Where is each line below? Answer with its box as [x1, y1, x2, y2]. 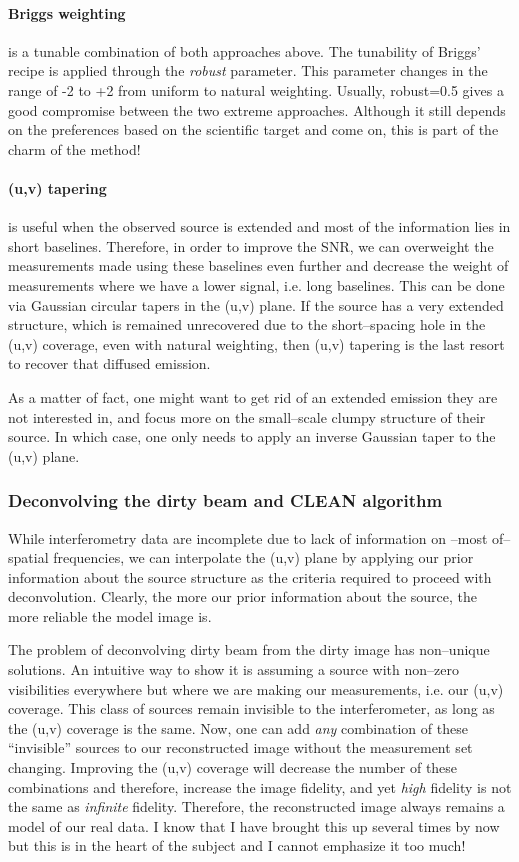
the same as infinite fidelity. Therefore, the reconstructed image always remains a [8, 796, 505, 817]
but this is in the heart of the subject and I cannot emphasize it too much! [8, 835, 466, 856]
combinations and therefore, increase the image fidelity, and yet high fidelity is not [8, 776, 512, 797]
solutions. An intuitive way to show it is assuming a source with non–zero [8, 659, 459, 680]
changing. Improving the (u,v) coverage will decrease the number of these [8, 757, 458, 778]
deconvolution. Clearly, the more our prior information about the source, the [8, 586, 478, 607]
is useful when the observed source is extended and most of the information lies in [8, 216, 511, 237]
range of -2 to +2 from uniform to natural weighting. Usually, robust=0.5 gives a [8, 79, 504, 100]
